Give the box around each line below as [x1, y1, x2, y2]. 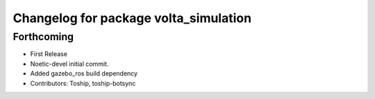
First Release [30, 50, 67, 58]
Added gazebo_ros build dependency [30, 69, 138, 78]
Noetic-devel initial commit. [30, 60, 109, 68]
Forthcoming [12, 30, 74, 43]
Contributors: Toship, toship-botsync [30, 79, 136, 87]
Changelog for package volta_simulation [12, 10, 252, 26]
